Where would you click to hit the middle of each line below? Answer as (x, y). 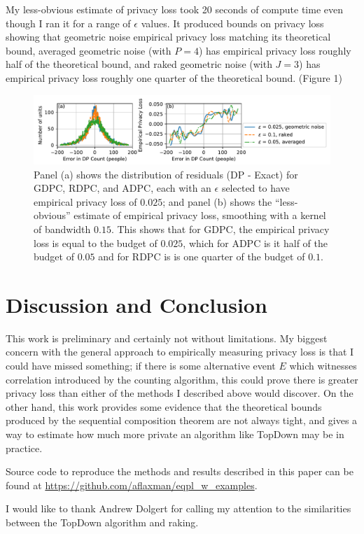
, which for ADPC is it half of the (255, 243)
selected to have (255, 188)
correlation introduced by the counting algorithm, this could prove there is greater (182, 379)
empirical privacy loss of (85, 201)
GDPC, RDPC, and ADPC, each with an (122, 188)
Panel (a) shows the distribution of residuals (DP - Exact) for (166, 174)
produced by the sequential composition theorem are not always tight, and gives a (182, 420)
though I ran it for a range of (68, 23)
